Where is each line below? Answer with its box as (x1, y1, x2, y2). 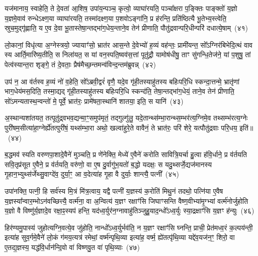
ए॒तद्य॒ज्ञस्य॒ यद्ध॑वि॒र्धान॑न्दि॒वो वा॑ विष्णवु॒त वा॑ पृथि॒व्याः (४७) (5, 241, 140, 252)
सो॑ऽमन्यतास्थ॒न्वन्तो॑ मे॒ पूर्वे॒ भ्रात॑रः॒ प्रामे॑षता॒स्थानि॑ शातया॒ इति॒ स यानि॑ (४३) (5, 95, 184, 106)
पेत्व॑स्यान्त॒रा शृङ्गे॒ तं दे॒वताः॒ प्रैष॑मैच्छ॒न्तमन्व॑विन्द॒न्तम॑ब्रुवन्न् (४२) (5, 59, 156, 69)
